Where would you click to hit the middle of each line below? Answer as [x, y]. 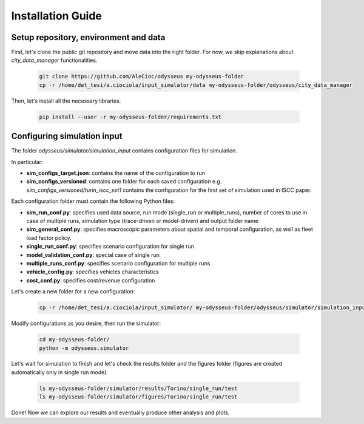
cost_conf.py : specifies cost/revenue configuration [91, 280]
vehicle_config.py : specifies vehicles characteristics [93, 272]
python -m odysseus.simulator [84, 348]
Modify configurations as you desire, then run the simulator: [86, 323]
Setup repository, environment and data [88, 37]
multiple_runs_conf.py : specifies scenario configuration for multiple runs [118, 263]
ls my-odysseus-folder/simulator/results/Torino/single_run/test [138, 388]
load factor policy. [49, 238]
